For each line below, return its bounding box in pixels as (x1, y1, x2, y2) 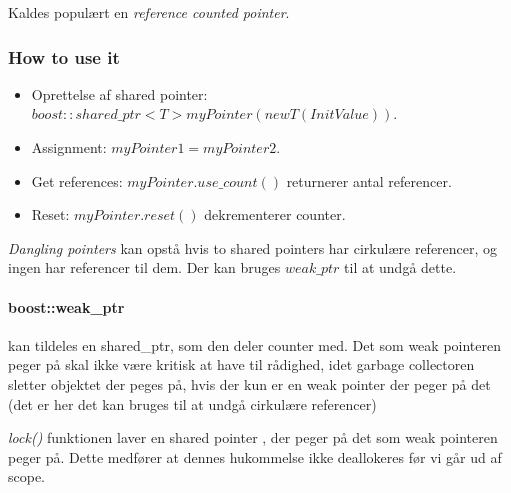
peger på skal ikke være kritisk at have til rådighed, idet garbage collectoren (8, 354, 475, 375)
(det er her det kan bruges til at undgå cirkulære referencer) (8, 393, 377, 414)
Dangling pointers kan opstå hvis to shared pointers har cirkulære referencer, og (8, 237, 498, 258)
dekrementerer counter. (204, 204, 346, 225)
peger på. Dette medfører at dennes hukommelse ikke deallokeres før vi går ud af (8, 446, 502, 467)
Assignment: (31, 137, 107, 157)
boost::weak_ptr (8, 296, 125, 317)
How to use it (8, 44, 120, 69)
